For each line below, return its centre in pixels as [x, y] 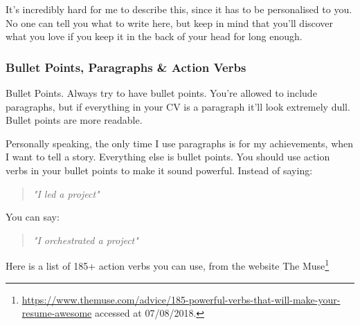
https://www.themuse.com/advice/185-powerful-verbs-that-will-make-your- [181, 299]
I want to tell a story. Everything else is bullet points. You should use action [168, 157]
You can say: [33, 217]
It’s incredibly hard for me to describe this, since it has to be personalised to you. [179, 9]
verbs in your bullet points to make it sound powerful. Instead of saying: [159, 170]
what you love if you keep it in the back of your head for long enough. [154, 36]
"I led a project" [66, 193]
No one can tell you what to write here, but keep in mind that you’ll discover [170, 22]
